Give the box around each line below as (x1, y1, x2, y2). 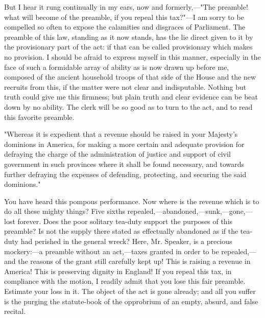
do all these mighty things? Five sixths (4, 206, 125, 216)
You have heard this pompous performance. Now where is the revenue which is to (4, 195, 259, 206)
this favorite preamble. (4, 111, 75, 122)
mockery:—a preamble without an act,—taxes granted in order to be (4, 246, 219, 256)
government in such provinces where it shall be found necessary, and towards (4, 158, 245, 169)
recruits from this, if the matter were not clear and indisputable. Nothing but (4, 81, 247, 92)
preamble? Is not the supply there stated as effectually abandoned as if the (4, 226, 238, 236)
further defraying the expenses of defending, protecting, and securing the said (4, 168, 247, 179)
